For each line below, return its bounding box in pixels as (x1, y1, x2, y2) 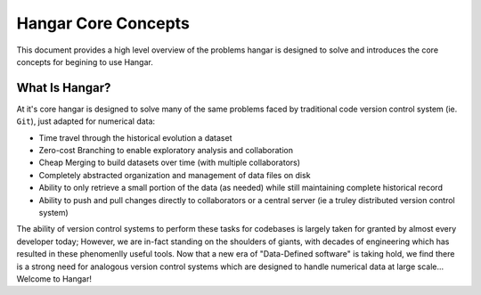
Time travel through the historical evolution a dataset (38, 132, 232, 143)
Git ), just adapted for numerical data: (16, 116, 156, 127)
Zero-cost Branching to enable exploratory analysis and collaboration (38, 145, 294, 156)
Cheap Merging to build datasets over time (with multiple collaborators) (38, 157, 301, 168)
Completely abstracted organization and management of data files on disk (38, 169, 311, 180)
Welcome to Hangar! (16, 273, 93, 284)
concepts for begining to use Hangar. (16, 56, 153, 67)
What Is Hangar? (16, 80, 111, 95)
